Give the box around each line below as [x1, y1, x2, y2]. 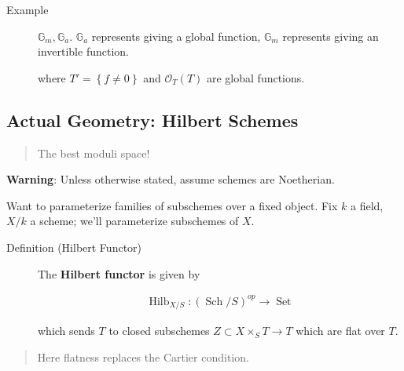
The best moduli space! [37, 144, 150, 161]
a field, [350, 197, 384, 213]
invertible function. [38, 43, 129, 60]
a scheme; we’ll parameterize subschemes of [30, 213, 239, 229]
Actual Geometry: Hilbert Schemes [6, 107, 299, 132]
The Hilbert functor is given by [38, 265, 200, 282]
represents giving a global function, [91, 27, 261, 44]
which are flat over [296, 322, 385, 339]
